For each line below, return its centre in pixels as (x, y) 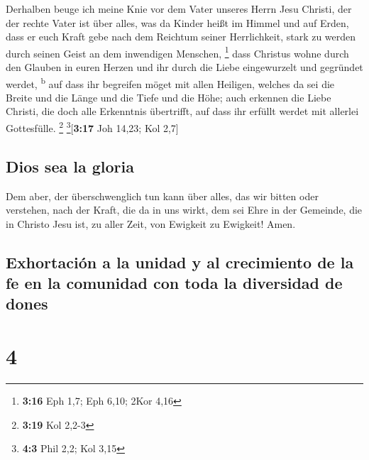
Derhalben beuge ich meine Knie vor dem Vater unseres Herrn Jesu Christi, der (179, 9)
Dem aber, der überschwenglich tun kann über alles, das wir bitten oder (162, 196)
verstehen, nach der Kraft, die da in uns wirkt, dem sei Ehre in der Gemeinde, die (184, 210)
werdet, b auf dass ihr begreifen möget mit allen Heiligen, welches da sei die (170, 82)
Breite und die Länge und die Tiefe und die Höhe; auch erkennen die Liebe (169, 97)
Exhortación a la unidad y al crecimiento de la (180, 262)
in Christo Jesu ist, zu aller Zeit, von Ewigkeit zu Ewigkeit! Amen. (151, 223)
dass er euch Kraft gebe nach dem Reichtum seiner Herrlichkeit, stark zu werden (181, 37)
